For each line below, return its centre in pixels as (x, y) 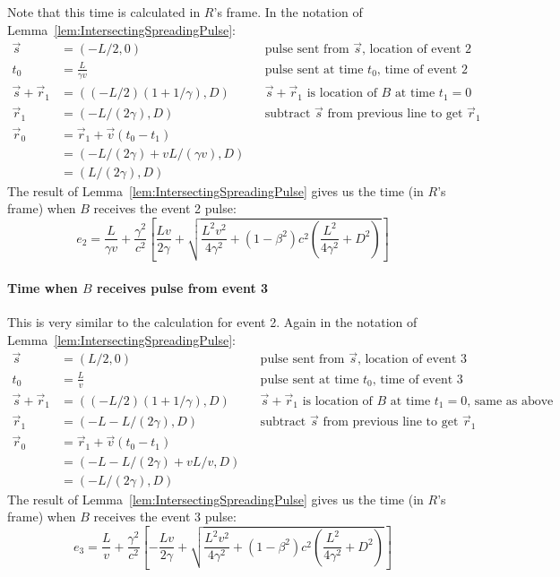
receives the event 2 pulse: (165, 208)
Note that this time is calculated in (104, 12)
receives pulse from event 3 (183, 287)
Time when (43, 287)
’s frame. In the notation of (288, 12)
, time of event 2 (422, 69)
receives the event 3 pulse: (165, 517)
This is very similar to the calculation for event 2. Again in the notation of (212, 321)
